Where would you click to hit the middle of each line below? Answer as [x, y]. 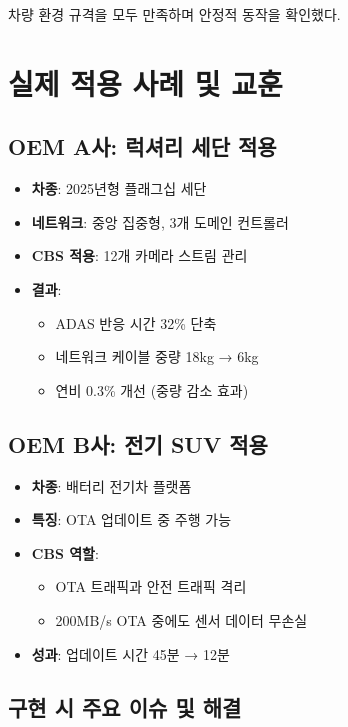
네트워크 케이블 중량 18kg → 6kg [157, 356]
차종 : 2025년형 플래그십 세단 [119, 188]
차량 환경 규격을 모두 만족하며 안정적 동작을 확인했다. [174, 14]
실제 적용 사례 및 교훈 [145, 82]
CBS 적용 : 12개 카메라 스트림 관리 [139, 255]
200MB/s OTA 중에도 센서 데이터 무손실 [181, 619]
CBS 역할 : [65, 552]
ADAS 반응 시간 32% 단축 [136, 322]
